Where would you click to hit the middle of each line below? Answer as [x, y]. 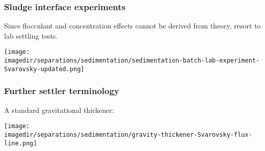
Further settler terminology [62, 91]
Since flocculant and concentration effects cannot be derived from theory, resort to [132, 26]
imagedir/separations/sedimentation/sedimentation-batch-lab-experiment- [132, 61]
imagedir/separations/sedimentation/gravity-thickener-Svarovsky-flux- [128, 134]
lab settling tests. [31, 35]
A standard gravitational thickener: [59, 110]
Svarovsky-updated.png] [44, 69]
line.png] [21, 143]
